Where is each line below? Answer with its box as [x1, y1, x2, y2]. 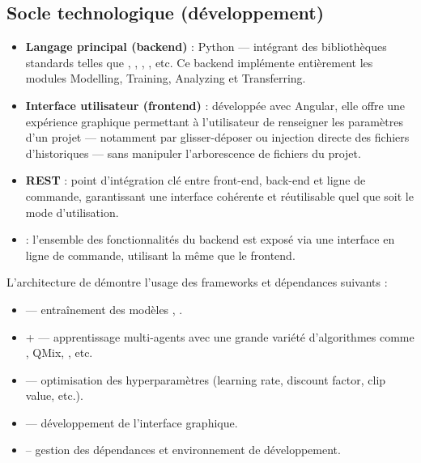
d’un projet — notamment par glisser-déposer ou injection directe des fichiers [25, 129, 410, 146]
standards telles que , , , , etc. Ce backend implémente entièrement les [25, 53, 373, 70]
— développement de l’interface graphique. [25, 414, 238, 431]
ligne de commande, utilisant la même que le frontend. [25, 246, 296, 263]
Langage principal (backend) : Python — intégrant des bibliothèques [25, 38, 387, 55]
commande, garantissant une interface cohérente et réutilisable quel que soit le [25, 187, 414, 204]
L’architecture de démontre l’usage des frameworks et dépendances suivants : [6, 274, 388, 291]
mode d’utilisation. [25, 203, 119, 220]
